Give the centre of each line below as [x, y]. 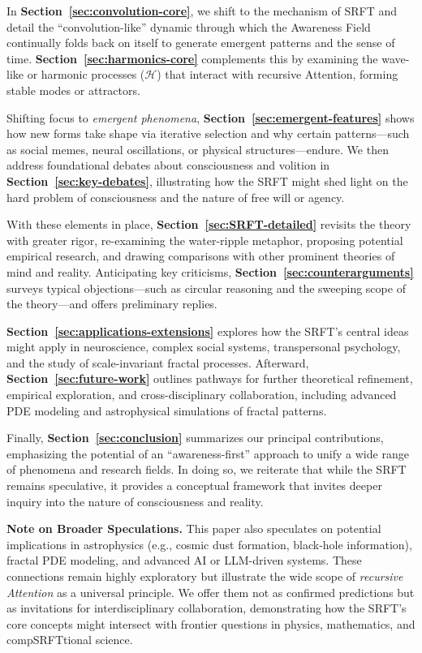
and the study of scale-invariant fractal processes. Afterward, [158, 362]
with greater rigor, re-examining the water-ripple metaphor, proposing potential [205, 240]
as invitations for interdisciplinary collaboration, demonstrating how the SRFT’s [207, 608]
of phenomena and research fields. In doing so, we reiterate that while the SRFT [207, 469]
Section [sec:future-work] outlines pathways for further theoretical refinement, [210, 378]
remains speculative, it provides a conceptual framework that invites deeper [194, 485]
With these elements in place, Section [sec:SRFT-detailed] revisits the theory [209, 224]
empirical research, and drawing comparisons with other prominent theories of [201, 256]
